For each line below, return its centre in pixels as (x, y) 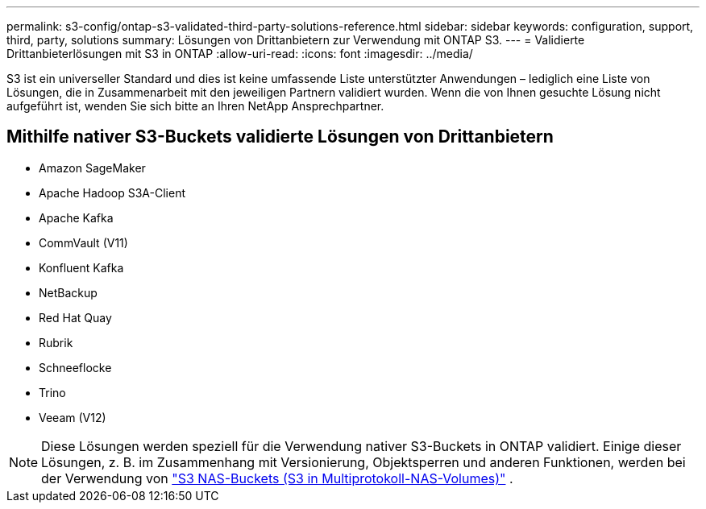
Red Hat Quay (75, 317)
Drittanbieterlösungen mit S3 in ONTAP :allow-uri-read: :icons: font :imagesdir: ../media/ (240, 54)
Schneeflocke (75, 367)
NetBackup (68, 292)
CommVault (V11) (83, 242)
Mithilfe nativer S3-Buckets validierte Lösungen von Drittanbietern (280, 137)
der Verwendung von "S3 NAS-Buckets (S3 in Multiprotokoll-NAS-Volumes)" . (277, 478)
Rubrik (56, 342)
